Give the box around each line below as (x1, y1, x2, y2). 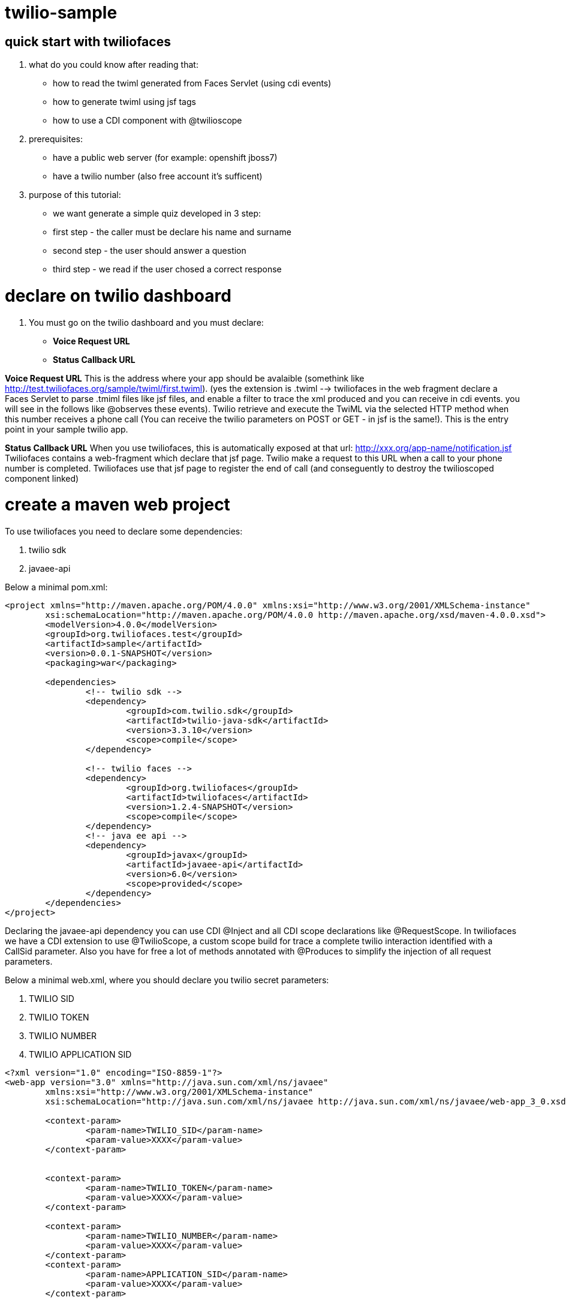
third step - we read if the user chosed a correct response (53, 264, 282, 275)
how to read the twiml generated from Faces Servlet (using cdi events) (53, 78, 332, 89)
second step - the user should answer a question (53, 245, 246, 256)
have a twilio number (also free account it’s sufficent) (53, 171, 263, 182)
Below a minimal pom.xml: (5, 582, 108, 593)
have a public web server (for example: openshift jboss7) (53, 152, 278, 163)
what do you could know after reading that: (29, 59, 198, 70)
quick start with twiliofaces (5, 34, 171, 49)
